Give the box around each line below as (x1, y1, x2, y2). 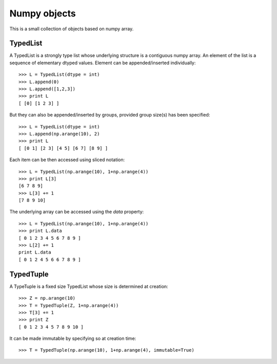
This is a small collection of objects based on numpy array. (9, 26, 134, 32)
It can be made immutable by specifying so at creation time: (9, 335, 136, 341)
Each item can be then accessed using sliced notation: (9, 157, 125, 163)
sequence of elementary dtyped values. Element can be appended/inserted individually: (9, 60, 196, 66)
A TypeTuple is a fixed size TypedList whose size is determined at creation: (9, 283, 169, 290)
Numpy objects (9, 8, 76, 19)
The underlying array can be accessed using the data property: (9, 208, 144, 215)
